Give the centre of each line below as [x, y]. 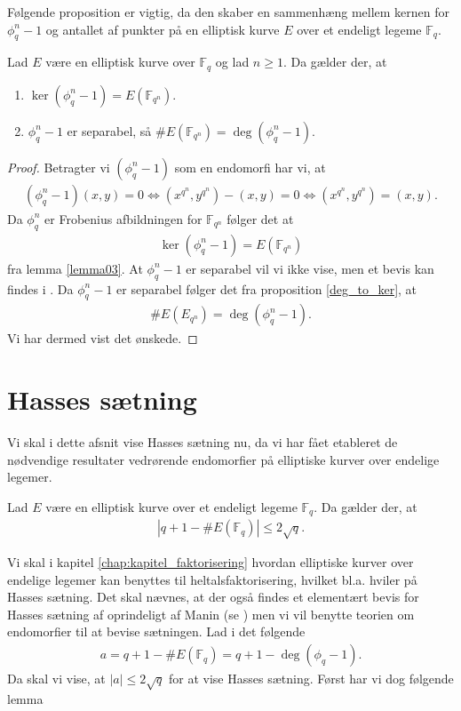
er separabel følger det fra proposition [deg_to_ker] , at [267, 288]
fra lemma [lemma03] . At [75, 268]
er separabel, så [109, 130]
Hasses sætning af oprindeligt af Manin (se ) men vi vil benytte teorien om [211, 614]
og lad [232, 62]
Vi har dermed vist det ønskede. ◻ [103, 338]
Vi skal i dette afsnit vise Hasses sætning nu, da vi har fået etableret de [203, 442]
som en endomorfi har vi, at [250, 167]
